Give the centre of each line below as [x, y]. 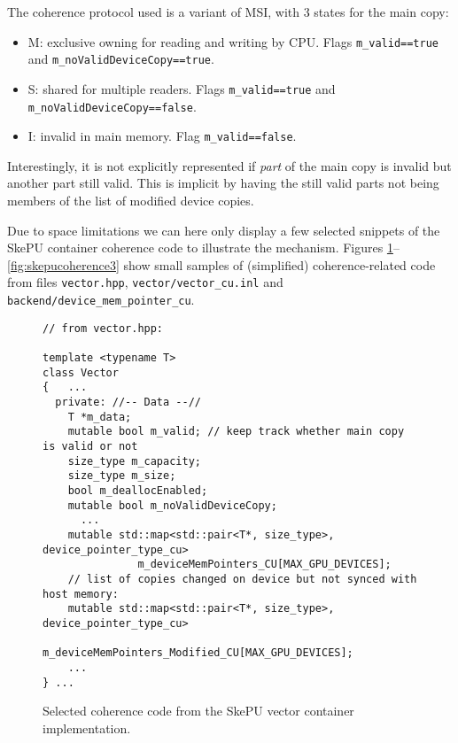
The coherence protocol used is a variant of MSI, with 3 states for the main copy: [228, 12]
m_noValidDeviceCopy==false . [112, 106]
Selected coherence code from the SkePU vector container [198, 711]
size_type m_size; [122, 476]
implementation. [87, 728]
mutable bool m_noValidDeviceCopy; [172, 505]
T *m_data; [100, 417]
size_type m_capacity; [134, 461]
